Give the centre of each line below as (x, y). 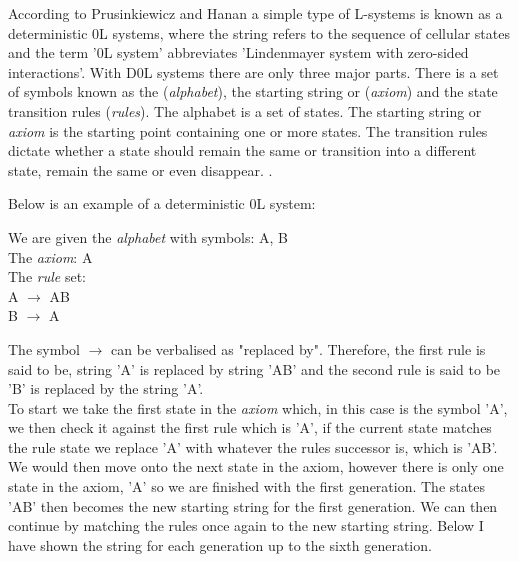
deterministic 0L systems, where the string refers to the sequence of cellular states (259, 32)
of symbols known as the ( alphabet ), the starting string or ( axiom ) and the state (253, 91)
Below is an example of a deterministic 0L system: (162, 203)
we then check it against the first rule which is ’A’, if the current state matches (250, 427)
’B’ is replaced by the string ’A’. (106, 388)
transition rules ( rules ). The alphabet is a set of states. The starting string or (245, 110)
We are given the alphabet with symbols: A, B (148, 236)
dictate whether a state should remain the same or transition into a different (242, 150)
